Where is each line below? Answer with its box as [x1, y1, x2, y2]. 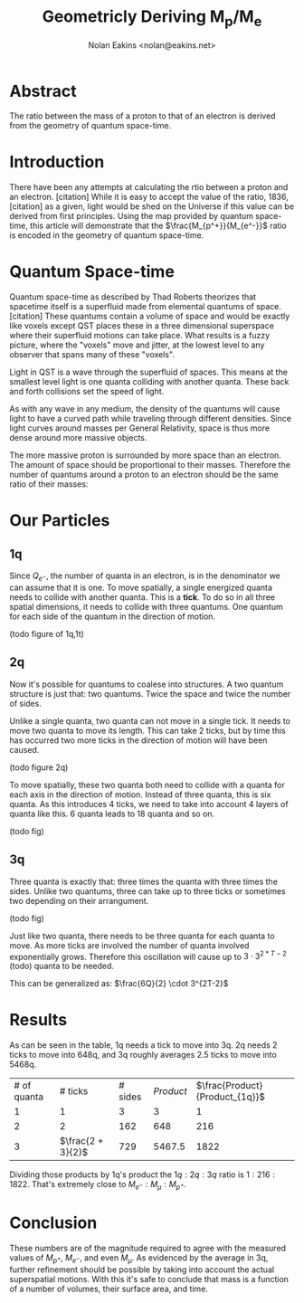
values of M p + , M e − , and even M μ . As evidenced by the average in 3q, [9, 1251, 269, 1265]
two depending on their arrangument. [9, 895, 149, 906]
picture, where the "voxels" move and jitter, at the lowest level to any [9, 339, 265, 350]
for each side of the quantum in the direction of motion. [9, 611, 215, 622]
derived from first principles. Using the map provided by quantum [9, 211, 253, 222]
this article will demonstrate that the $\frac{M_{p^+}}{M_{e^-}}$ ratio [30, 220, 287, 232]
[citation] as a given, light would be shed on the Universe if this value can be [9, 201, 295, 212]
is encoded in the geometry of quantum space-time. [9, 230, 204, 241]
